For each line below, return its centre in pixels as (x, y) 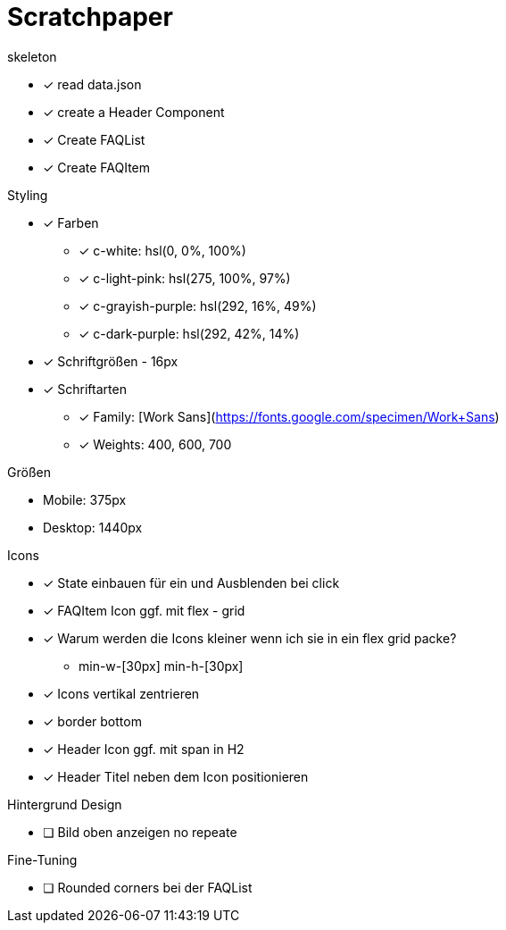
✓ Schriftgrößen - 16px (111, 361)
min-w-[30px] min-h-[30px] (161, 666)
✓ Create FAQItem (96, 167)
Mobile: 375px (85, 499)
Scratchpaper (90, 17)
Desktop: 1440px (93, 527)
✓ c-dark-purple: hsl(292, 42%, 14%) (189, 333)
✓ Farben (71, 222)
